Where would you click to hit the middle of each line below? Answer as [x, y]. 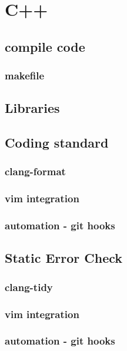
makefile [25, 76]
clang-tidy [29, 287]
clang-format [35, 171]
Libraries [32, 108]
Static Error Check [64, 258]
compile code [45, 46]
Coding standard [57, 143]
